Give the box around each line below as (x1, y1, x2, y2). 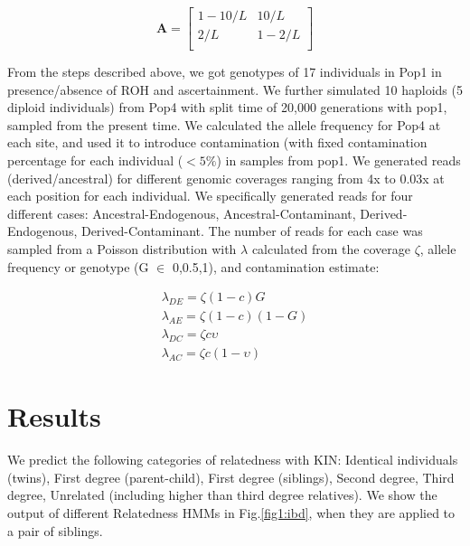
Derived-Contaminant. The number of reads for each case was (80, 221, 423, 240)
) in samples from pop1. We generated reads (216, 151, 461, 170)
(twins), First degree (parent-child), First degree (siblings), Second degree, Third (7, 467, 455, 486)
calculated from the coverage (251, 240, 410, 259)
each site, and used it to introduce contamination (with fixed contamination (7, 133, 428, 152)
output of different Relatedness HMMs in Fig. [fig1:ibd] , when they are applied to (7, 504, 456, 522)
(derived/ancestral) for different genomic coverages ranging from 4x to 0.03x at (7, 168, 445, 187)
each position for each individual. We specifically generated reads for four (7, 186, 413, 205)
